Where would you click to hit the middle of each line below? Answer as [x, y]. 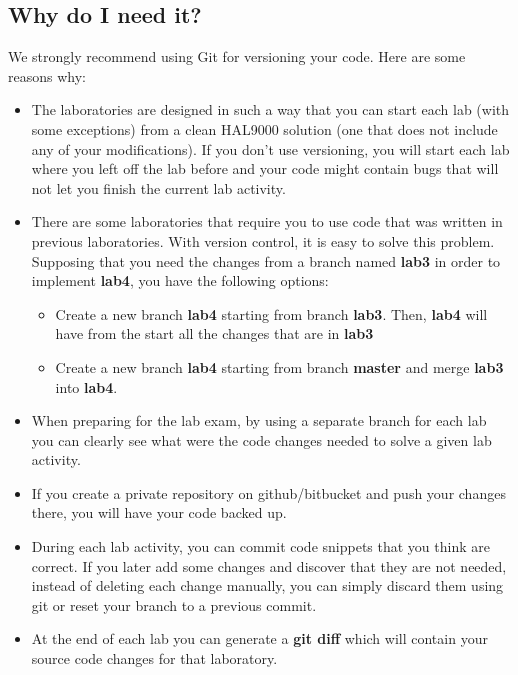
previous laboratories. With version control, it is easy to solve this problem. [263, 240]
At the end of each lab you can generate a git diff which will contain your [259, 638]
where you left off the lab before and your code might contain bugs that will [265, 168]
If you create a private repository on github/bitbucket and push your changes [268, 492]
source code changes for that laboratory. [154, 658]
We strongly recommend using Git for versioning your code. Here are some [237, 56]
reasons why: [47, 75]
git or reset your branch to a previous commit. [174, 604]
